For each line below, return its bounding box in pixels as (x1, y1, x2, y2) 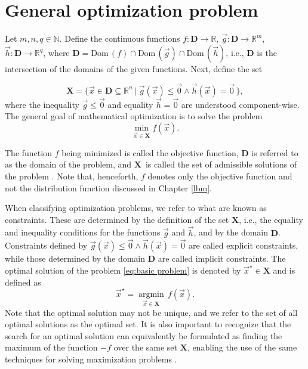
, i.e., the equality (239, 213, 303, 225)
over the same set (113, 341, 177, 354)
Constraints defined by (5, 239, 88, 252)
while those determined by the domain (5, 252, 146, 265)
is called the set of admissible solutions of (145, 158, 297, 170)
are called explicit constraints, (189, 239, 298, 252)
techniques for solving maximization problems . (5, 352, 177, 365)
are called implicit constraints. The (158, 252, 286, 265)
